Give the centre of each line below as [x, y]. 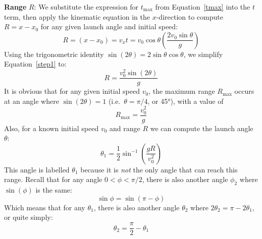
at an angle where [32, 101]
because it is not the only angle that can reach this [159, 169]
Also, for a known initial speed [51, 128]
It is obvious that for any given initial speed [72, 91]
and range [125, 128]
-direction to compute [190, 16]
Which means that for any [45, 207]
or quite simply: [29, 217]
